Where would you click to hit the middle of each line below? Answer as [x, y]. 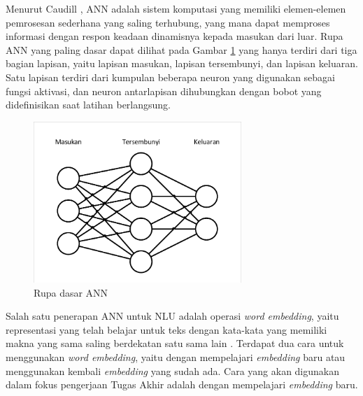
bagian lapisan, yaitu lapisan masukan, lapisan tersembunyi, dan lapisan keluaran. [182, 63]
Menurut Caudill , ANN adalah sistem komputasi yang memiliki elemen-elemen [176, 8]
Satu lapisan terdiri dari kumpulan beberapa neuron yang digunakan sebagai [171, 77]
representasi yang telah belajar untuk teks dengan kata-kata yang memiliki [166, 329]
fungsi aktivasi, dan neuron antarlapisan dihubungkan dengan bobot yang [164, 91]
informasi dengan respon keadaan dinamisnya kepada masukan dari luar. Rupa [175, 36]
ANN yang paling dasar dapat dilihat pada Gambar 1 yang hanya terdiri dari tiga [181, 49]
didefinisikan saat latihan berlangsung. [88, 105]
